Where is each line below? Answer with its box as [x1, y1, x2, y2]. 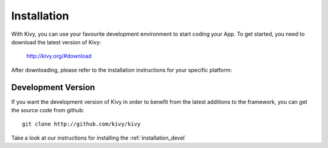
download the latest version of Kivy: [11, 38, 101, 45]
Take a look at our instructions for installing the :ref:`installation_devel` [11, 134, 186, 141]
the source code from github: [11, 107, 84, 114]
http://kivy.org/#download [26, 52, 92, 60]
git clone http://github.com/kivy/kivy [22, 121, 141, 127]
